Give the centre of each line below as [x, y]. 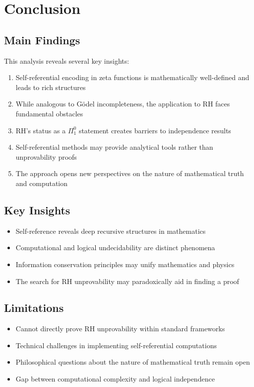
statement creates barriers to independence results [155, 130]
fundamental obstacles [49, 113]
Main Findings [42, 40]
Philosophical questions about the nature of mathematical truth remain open [133, 362]
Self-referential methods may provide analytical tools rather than [114, 147]
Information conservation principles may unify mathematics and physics [125, 264]
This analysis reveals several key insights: [67, 60]
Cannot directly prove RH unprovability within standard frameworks [120, 329]
